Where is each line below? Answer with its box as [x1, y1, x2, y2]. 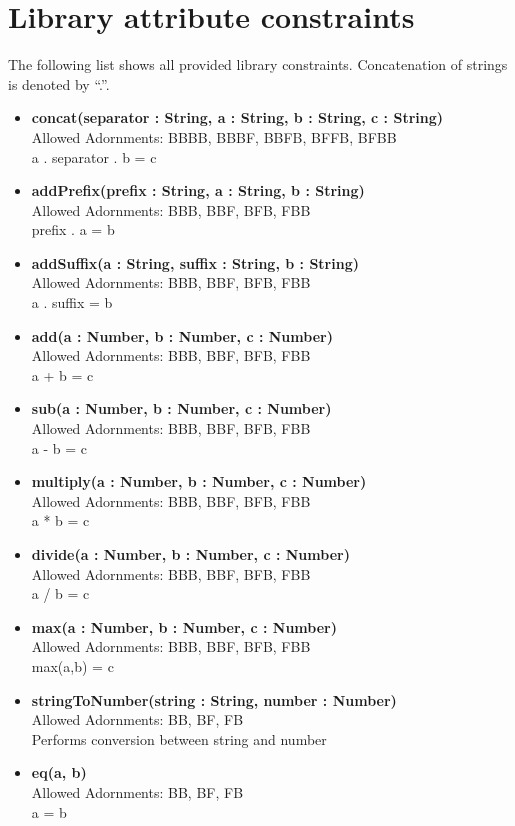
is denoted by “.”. [8, 73, 110, 94]
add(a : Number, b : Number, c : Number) [31, 325, 333, 346]
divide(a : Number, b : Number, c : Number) [31, 544, 350, 564]
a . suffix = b [31, 292, 113, 313]
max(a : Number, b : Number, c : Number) [31, 616, 337, 637]
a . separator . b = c [31, 146, 157, 167]
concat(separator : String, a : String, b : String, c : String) [31, 107, 443, 128]
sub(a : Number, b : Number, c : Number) [31, 398, 332, 419]
